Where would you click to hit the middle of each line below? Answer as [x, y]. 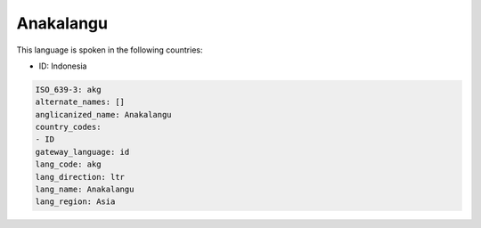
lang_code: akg [68, 164]
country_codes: [68, 127]
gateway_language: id [82, 152]
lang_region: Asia [75, 202]
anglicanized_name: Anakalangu [104, 114]
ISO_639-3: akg [68, 90]
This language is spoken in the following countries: [110, 50]
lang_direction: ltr [80, 177]
